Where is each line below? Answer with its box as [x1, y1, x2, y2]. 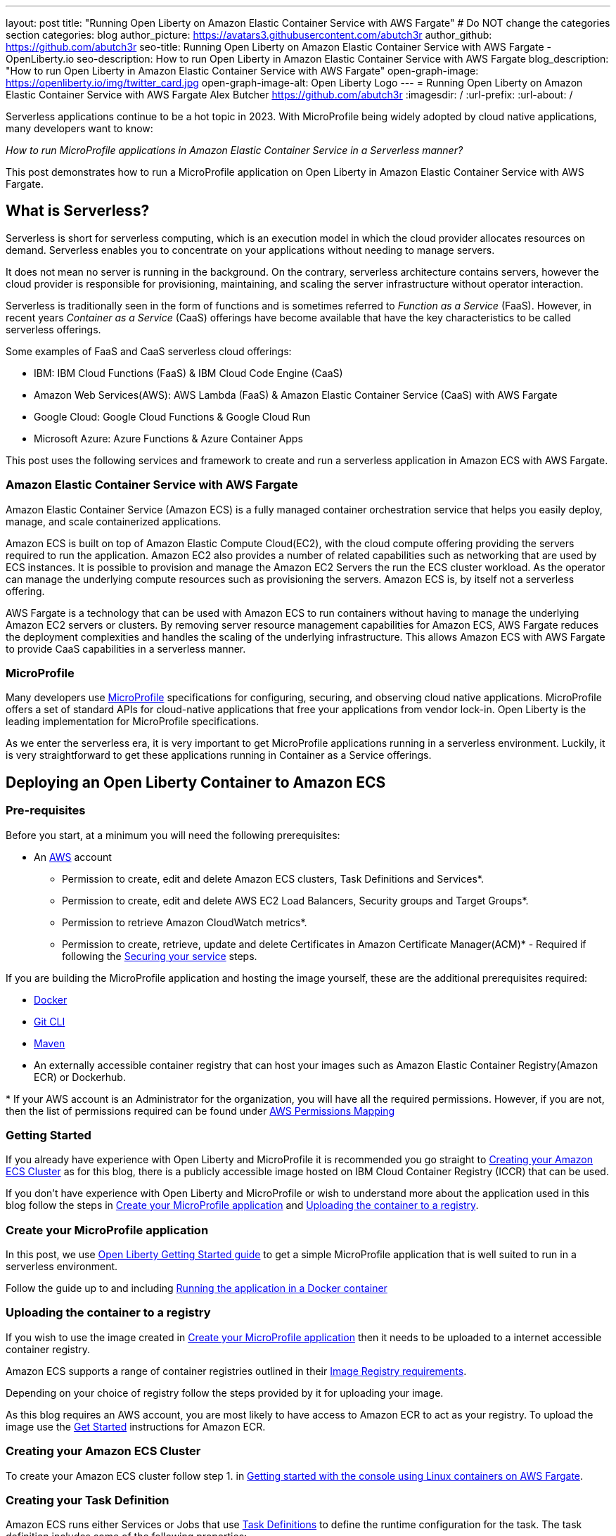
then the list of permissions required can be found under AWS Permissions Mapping [6, 1104, 395, 1117]
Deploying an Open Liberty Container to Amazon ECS [6, 773, 386, 791]
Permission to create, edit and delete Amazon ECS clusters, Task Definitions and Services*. [62, 872, 484, 885]
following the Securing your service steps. [62, 949, 257, 962]
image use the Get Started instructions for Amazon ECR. [6, 1420, 266, 1433]
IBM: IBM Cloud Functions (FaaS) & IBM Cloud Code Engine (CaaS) [34, 366, 343, 379]
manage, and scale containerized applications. [6, 515, 222, 527]
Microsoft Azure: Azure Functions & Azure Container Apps [34, 432, 303, 444]
